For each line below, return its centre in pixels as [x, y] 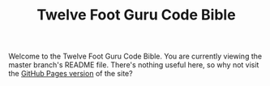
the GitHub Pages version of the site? [71, 74]
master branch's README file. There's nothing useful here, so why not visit [134, 65]
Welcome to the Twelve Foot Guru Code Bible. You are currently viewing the [135, 56]
